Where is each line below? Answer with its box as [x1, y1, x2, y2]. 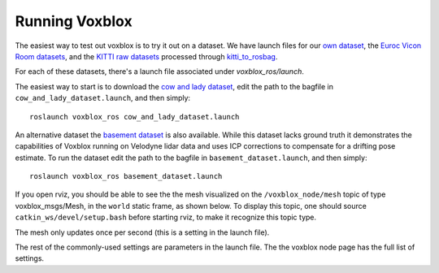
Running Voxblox [15, 12, 133, 30]
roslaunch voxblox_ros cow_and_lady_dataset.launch [29, 112, 240, 121]
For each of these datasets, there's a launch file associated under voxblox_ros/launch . [15, 67, 304, 76]
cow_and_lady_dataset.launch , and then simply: [15, 93, 191, 103]
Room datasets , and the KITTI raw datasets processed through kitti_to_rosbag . [15, 51, 278, 61]
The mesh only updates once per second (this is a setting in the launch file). [15, 227, 270, 237]
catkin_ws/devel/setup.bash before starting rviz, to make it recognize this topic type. [15, 212, 317, 223]
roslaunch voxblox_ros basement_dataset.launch [29, 171, 223, 181]
